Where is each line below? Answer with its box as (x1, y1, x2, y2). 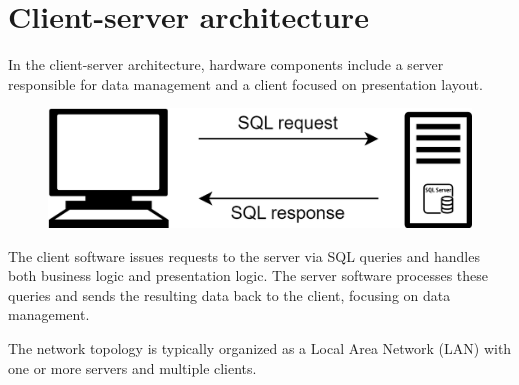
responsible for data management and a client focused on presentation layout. (8, 73, 483, 94)
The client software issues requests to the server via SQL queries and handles (8, 245, 480, 266)
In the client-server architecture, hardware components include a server (8, 54, 444, 75)
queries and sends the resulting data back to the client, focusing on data (8, 284, 451, 305)
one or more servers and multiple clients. (8, 357, 257, 378)
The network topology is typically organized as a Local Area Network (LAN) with (8, 337, 512, 358)
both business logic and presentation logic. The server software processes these (8, 265, 489, 286)
